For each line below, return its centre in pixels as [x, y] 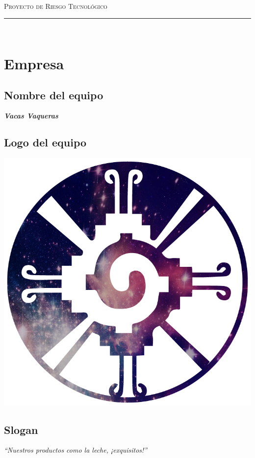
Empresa [34, 64]
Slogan [21, 429]
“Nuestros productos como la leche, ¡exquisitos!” [76, 450]
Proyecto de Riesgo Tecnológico [56, 6]
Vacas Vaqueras [31, 115]
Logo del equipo [45, 142]
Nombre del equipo [54, 95]
